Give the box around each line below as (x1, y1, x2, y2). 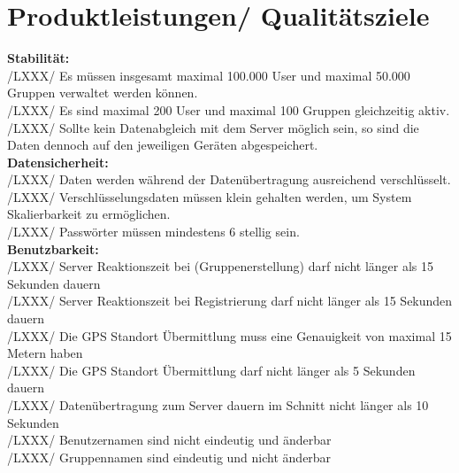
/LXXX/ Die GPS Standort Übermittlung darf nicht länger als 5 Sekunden (7, 361, 416, 379)
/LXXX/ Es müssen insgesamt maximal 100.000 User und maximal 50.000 (7, 66, 410, 84)
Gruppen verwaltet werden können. (7, 83, 198, 102)
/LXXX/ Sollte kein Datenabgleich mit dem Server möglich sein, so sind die (7, 118, 419, 136)
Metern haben (7, 344, 83, 362)
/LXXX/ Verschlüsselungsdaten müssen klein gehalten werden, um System (7, 187, 412, 205)
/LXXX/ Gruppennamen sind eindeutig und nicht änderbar (7, 447, 332, 466)
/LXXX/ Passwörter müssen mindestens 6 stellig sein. (7, 222, 300, 241)
